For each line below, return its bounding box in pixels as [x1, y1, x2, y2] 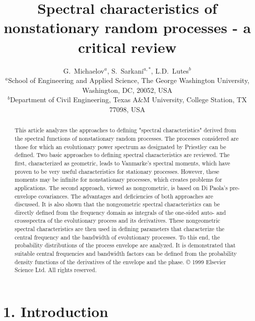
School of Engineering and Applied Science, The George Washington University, [8, 75, 250, 85]
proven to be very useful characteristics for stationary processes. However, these [14, 167, 219, 175]
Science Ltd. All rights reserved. [14, 266, 97, 274]
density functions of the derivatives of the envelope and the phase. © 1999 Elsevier [14, 257, 226, 266]
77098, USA [109, 104, 146, 114]
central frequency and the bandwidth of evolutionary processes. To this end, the [14, 233, 220, 241]
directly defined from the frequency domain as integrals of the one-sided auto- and [14, 208, 226, 216]
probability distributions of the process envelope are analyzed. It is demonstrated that [14, 241, 236, 249]
